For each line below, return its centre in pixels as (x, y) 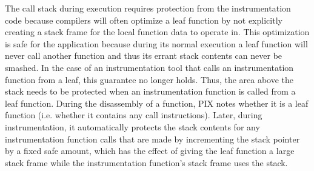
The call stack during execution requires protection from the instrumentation (148, 8)
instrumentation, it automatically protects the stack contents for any (132, 126)
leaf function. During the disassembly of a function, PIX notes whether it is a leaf (157, 103)
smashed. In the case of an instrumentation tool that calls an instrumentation (149, 67)
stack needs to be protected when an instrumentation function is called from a (150, 91)
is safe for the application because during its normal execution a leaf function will (156, 43)
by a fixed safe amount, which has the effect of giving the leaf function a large (150, 151)
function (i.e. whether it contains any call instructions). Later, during (134, 115)
